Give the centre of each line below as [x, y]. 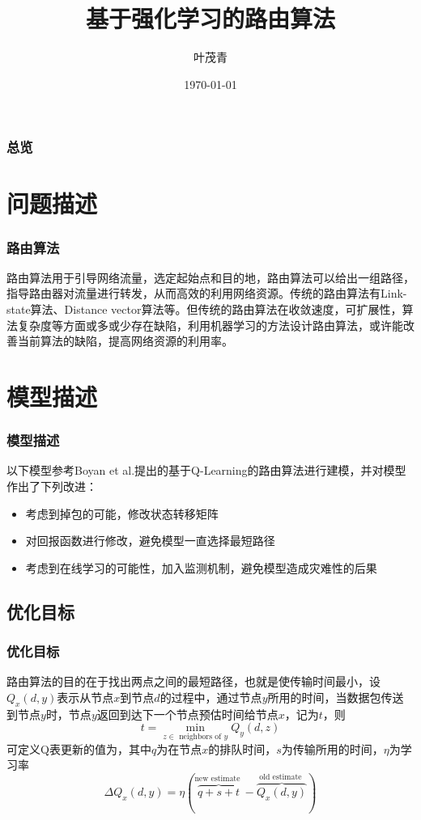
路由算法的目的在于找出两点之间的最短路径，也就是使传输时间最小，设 [193, 681]
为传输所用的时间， [332, 748]
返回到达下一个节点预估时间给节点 [187, 714]
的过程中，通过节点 [211, 697]
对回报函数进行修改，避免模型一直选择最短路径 [150, 541]
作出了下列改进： [52, 486]
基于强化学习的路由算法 [210, 18]
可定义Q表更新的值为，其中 [79, 748]
